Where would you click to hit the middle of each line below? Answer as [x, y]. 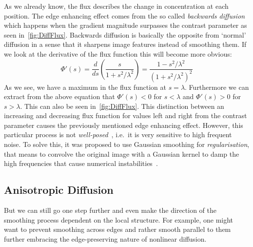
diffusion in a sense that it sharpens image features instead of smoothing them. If [125, 44]
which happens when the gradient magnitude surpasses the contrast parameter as [126, 25]
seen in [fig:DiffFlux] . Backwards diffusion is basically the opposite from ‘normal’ [125, 34]
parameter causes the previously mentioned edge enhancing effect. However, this [124, 125]
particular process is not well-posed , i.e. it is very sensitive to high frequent [118, 134]
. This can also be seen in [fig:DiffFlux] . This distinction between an [122, 106]
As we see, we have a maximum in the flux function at [85, 87]
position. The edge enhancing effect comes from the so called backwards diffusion [125, 15]
